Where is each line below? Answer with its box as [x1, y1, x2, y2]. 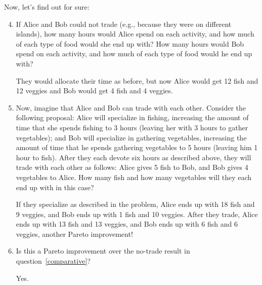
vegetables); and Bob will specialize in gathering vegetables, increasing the [16, 132, 247, 142]
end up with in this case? [16, 182, 94, 192]
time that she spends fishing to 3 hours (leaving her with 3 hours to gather [16, 122, 248, 132]
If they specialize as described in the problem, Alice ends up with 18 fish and [16, 199, 255, 209]
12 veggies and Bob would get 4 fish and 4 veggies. [16, 85, 173, 96]
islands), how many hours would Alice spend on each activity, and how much [16, 28, 254, 39]
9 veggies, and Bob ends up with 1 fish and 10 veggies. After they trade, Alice [16, 208, 258, 219]
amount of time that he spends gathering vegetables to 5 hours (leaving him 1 [16, 142, 258, 153]
